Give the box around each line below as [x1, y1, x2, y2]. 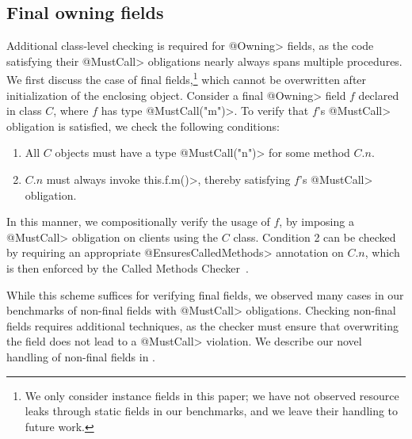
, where [53, 102, 89, 119]
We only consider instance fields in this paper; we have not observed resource [25, 387, 399, 403]
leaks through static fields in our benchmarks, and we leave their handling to [25, 403, 399, 419]
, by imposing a [279, 213, 354, 230]
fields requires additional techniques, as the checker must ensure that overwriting [6, 317, 399, 334]
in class [6, 102, 42, 119]
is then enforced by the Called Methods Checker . [6, 259, 249, 276]
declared [358, 86, 399, 103]
